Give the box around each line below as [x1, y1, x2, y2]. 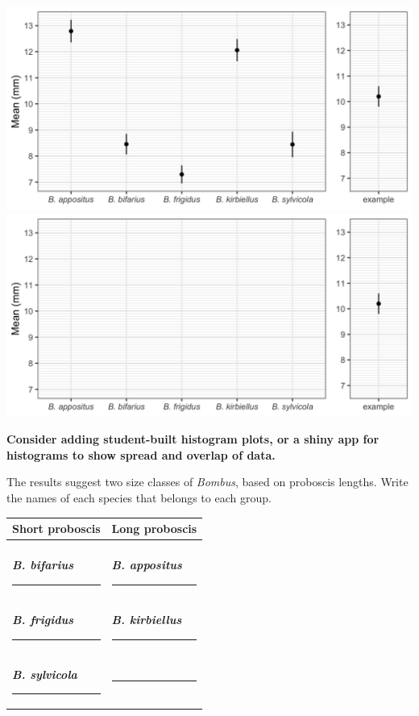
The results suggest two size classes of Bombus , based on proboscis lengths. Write [6, 473, 409, 490]
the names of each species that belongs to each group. [6, 489, 272, 506]
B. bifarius [12, 556, 74, 573]
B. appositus [111, 556, 182, 573]
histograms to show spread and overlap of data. [6, 446, 276, 463]
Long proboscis [111, 520, 197, 537]
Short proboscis [12, 520, 101, 537]
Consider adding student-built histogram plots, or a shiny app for [6, 431, 380, 447]
